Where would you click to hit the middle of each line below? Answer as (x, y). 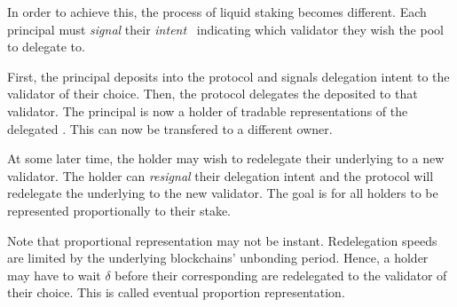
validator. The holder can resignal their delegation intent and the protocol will (221, 175)
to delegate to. (46, 47)
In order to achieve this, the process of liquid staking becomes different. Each (217, 12)
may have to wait (54, 275)
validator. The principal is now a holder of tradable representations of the (208, 110)
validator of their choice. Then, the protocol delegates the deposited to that (213, 94)
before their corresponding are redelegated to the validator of (281, 275)
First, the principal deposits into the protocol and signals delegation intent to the (228, 76)
